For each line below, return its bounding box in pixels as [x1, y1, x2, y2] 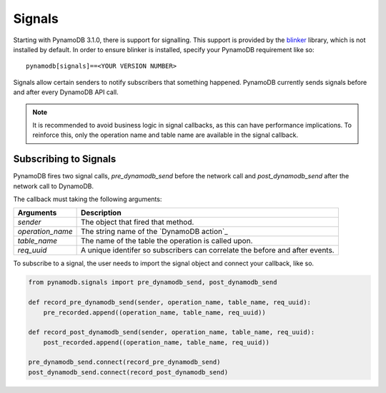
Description [80, 208, 122, 218]
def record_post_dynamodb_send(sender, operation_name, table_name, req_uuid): [28, 328, 315, 337]
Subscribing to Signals [13, 153, 117, 165]
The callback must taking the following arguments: [13, 195, 162, 203]
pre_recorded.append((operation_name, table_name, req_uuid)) [43, 308, 266, 317]
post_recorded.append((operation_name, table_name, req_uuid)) [43, 338, 270, 346]
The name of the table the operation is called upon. [80, 236, 253, 246]
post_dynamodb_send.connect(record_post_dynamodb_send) [28, 368, 229, 376]
